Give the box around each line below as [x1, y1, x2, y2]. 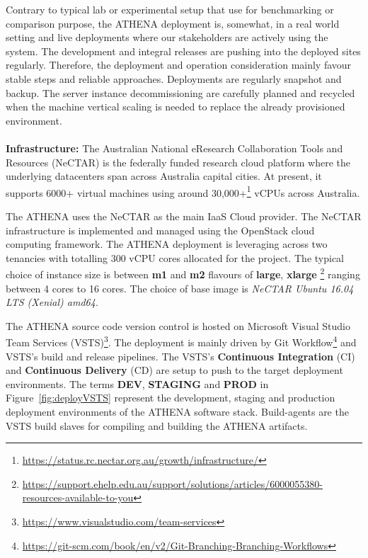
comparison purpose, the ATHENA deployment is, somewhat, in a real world [6, 16, 340, 30]
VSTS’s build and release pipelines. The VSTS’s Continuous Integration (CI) [6, 348, 355, 363]
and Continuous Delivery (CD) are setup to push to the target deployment [6, 363, 343, 377]
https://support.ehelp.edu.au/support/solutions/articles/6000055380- [22, 476, 323, 491]
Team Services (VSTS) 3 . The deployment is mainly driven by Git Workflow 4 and [6, 333, 357, 350]
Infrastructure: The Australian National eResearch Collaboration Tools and [6, 140, 343, 155]
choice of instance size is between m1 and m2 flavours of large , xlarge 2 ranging [6, 265, 360, 281]
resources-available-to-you [22, 490, 134, 505]
